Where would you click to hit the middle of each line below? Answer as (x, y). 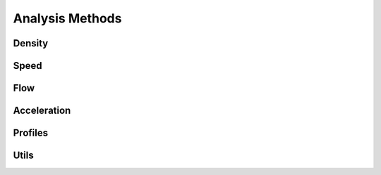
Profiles (31, 133)
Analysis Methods (67, 18)
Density (31, 43)
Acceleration (42, 111)
